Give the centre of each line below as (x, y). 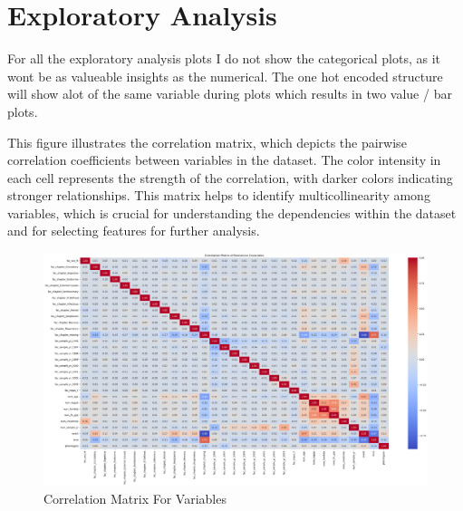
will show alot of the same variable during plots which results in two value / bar (230, 94)
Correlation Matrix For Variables (135, 498)
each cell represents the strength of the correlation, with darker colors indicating (230, 177)
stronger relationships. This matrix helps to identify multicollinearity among (219, 195)
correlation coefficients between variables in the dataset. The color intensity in (224, 160)
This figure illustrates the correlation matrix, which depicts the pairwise (207, 142)
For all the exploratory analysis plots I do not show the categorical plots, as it (224, 58)
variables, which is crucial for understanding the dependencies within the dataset (232, 212)
